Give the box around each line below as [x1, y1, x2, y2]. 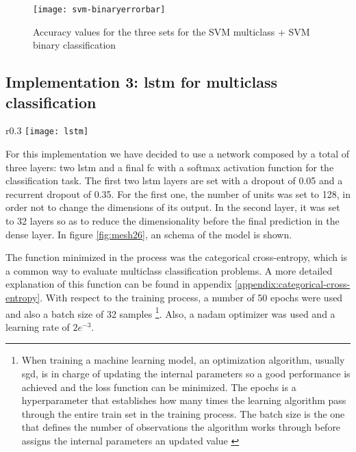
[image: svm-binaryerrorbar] [33, 5, 166, 14]
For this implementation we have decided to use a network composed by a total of [5, 147, 350, 161]
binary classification [33, 38, 116, 52]
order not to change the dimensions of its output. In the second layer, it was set [5, 200, 340, 214]
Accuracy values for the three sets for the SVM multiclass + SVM [33, 24, 310, 38]
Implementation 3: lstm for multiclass [5, 71, 278, 92]
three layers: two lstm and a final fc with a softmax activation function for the [5, 160, 334, 174]
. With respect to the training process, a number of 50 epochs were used [40, 290, 343, 305]
